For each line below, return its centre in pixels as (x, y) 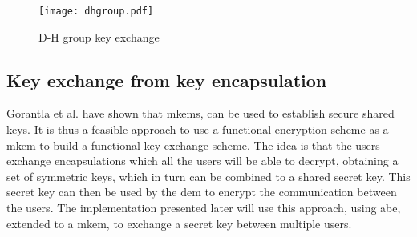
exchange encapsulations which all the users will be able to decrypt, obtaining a (202, 161)
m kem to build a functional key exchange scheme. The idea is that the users (193, 145)
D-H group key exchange (99, 36)
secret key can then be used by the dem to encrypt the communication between (202, 192)
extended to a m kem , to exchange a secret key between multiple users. (179, 223)
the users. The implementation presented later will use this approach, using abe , (204, 208)
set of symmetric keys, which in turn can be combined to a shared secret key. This (208, 176)
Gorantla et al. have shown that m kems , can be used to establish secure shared (200, 113)
